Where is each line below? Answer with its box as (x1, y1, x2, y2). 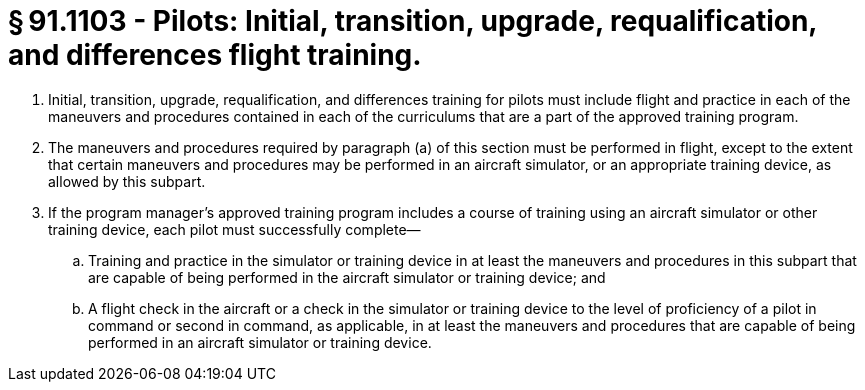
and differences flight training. (8, 38, 422, 72)
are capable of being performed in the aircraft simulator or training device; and (88, 268, 606, 286)
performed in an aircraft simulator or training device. (88, 333, 432, 351)
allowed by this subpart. (48, 172, 206, 190)
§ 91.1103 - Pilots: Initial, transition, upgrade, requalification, (8, 4, 817, 38)
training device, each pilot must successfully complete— (48, 220, 421, 238)
